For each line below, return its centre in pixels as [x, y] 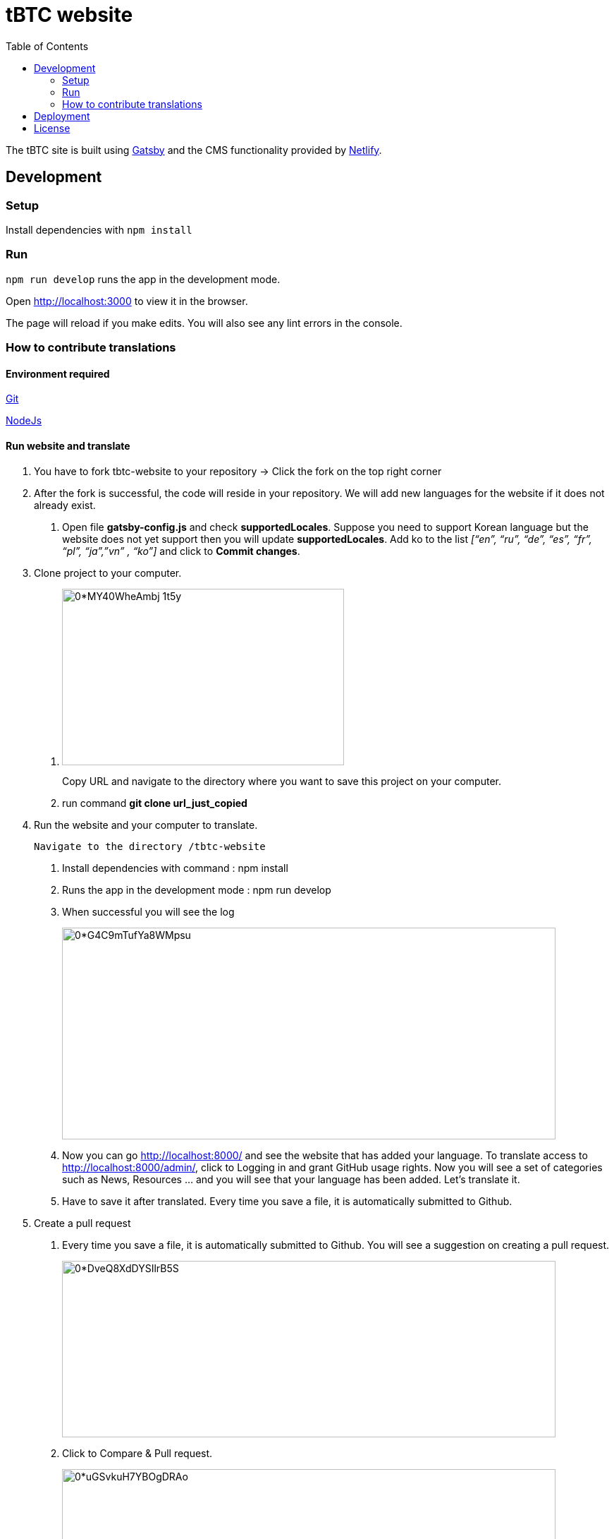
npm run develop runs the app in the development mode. [143, 279]
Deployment [62, 116]
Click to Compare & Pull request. [137, 1453]
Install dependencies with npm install [99, 229]
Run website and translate [68, 445]
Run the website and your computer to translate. [146, 825]
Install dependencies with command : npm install [175, 868]
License [52, 128]
